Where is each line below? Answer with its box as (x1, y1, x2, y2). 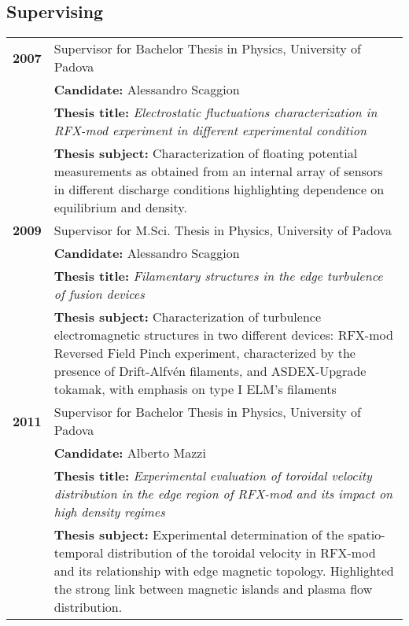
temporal (53, 543, 104, 562)
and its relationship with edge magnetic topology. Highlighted (53, 562, 394, 580)
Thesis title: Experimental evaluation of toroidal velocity (53, 466, 372, 485)
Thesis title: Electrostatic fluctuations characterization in (53, 103, 378, 122)
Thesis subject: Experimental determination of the (53, 525, 345, 544)
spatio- (348, 525, 385, 544)
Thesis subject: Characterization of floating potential (53, 144, 358, 163)
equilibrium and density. (53, 198, 187, 217)
